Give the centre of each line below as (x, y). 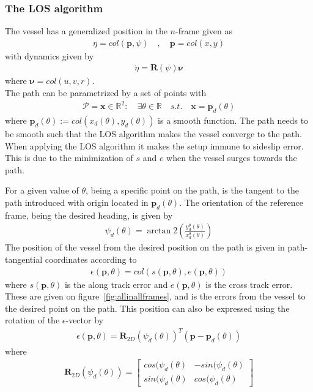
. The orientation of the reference (241, 202)
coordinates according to (91, 259)
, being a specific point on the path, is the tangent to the (193, 190)
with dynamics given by (50, 55)
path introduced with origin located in (77, 202)
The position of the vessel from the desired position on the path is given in (145, 247)
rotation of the (32, 320)
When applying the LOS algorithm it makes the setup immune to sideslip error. (154, 145)
